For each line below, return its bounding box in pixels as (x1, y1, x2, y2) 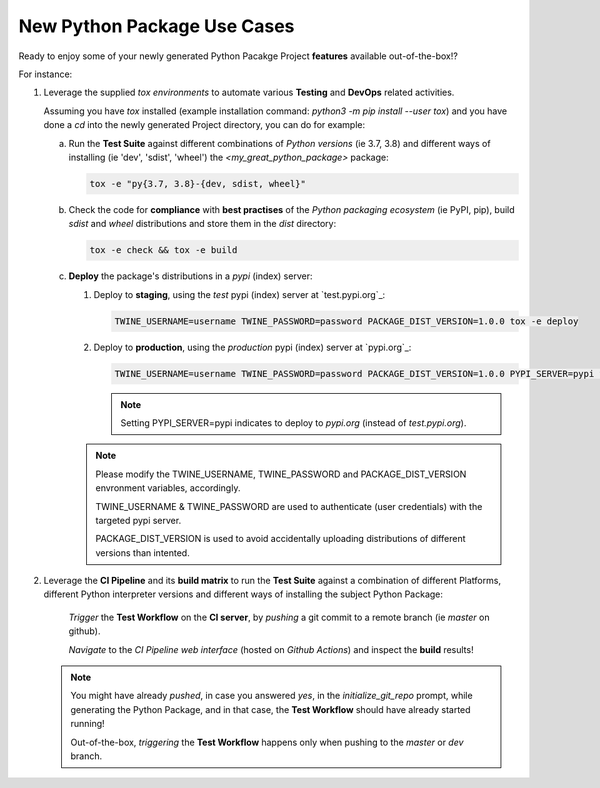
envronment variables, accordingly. (95, 482, 241, 494)
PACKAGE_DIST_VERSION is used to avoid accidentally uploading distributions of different (95, 533, 466, 545)
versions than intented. (95, 546, 190, 559)
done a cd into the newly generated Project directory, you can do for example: (43, 119, 366, 131)
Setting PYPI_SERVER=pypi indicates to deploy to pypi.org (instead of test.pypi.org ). (120, 416, 467, 429)
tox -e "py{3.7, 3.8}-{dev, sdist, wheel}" (89, 178, 307, 189)
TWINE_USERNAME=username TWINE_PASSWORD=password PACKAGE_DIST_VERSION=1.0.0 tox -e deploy (114, 315, 579, 327)
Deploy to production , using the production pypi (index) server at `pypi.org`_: (93, 341, 412, 353)
